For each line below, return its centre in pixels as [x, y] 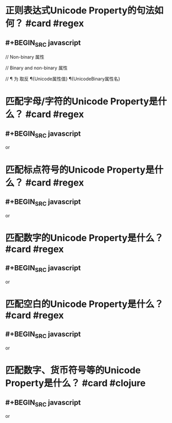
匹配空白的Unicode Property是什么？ [84, 304]
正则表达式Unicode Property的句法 [80, 11]
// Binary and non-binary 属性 [36, 68]
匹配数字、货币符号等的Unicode [73, 370]
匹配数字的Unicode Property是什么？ [84, 238]
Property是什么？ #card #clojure [75, 383]
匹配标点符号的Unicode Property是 [80, 170]
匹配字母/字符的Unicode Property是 [82, 102]
